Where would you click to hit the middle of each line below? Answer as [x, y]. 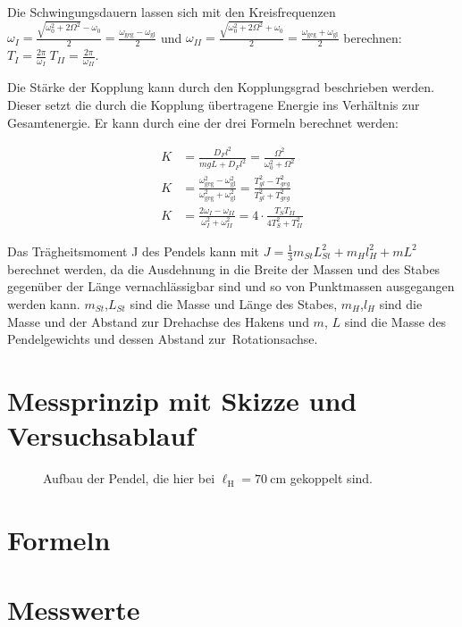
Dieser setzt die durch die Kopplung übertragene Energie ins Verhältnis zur [214, 104]
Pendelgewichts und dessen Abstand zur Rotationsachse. [163, 339]
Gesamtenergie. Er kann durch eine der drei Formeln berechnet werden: [203, 122]
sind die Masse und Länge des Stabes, [234, 303]
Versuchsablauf [101, 435]
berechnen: [373, 37]
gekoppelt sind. [331, 478]
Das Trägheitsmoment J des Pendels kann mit [134, 251]
